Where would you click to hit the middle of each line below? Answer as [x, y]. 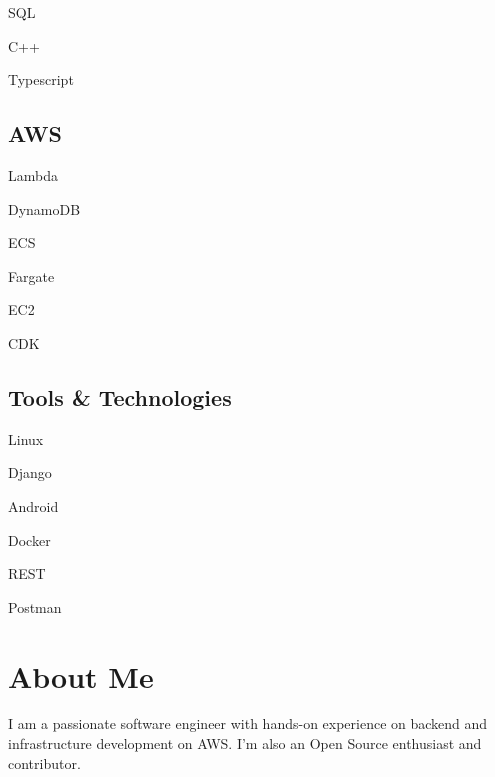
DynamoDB [44, 208]
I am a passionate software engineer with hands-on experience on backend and [248, 723]
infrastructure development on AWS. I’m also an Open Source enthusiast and [245, 743]
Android [33, 505]
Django [30, 472]
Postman [35, 606]
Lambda [33, 174]
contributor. [44, 762]
